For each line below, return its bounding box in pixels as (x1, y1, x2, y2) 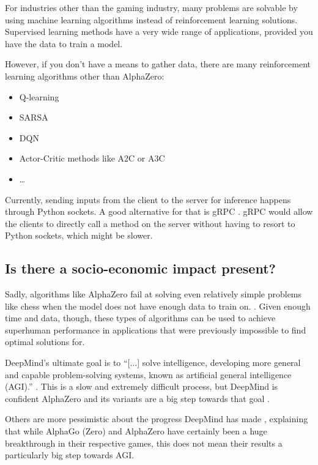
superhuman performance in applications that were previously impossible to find (5, 323, 306, 336)
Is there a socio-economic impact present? (5, 259, 276, 278)
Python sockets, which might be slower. (5, 229, 153, 242)
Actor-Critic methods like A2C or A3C (19, 152, 165, 165)
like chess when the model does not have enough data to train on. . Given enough (5, 299, 311, 312)
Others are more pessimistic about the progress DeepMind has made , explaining (5, 412, 308, 425)
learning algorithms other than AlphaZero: (5, 69, 165, 82)
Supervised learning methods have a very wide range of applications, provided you (5, 25, 313, 38)
